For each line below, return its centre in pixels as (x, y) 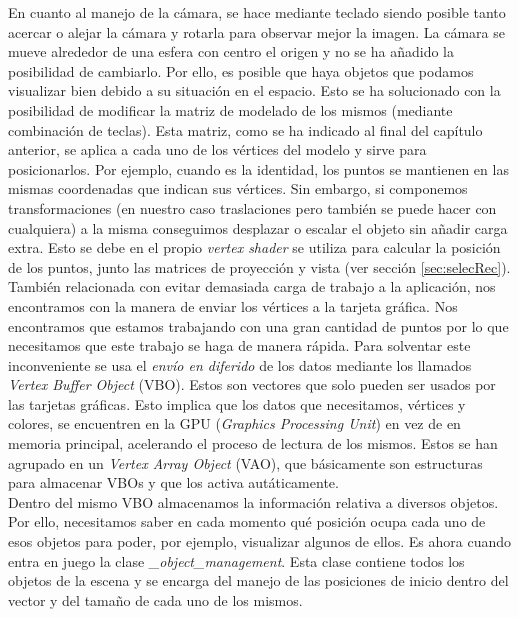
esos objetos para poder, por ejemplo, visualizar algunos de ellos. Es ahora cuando (260, 541)
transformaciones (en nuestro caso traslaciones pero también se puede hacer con (252, 207)
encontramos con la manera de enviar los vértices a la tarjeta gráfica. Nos (233, 305)
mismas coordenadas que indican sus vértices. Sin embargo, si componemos (238, 188)
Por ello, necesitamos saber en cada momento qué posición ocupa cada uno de (247, 521)
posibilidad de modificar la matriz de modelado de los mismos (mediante (230, 109)
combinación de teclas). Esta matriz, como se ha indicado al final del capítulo (245, 129)
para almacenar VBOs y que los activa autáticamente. (173, 482)
